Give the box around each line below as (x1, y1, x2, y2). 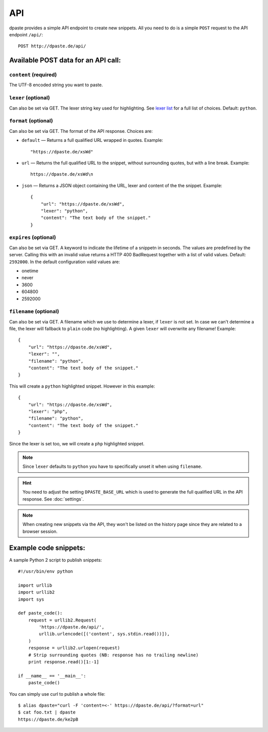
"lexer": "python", (40, 208, 88, 213)
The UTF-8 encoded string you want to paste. (9, 82, 103, 88)
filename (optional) (9, 308, 60, 315)
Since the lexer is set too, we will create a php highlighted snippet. (9, 440, 145, 446)
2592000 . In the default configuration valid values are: (9, 259, 120, 265)
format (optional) (9, 117, 53, 124)
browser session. (22, 528, 58, 534)
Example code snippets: (9, 544, 85, 552)
